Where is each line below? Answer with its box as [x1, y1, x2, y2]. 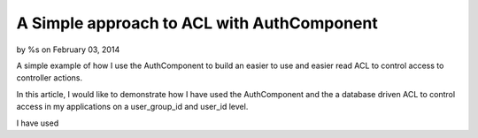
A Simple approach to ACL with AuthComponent [16, 13, 378, 33]
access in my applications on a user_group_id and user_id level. [16, 102, 249, 112]
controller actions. [16, 73, 83, 83]
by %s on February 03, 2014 [16, 44, 120, 55]
